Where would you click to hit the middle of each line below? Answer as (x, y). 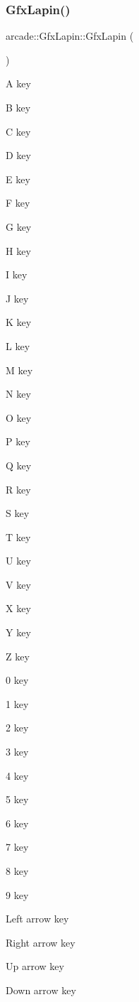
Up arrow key (35, 966)
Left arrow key (37, 919)
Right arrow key (41, 942)
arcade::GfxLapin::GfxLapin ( (70, 36)
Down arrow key (41, 990)
